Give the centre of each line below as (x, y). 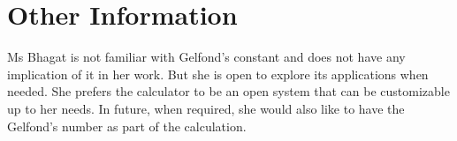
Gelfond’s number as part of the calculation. (127, 126)
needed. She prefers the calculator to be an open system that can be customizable (228, 91)
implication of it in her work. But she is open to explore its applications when (218, 74)
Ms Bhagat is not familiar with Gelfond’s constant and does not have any (206, 57)
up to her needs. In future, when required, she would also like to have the (206, 108)
